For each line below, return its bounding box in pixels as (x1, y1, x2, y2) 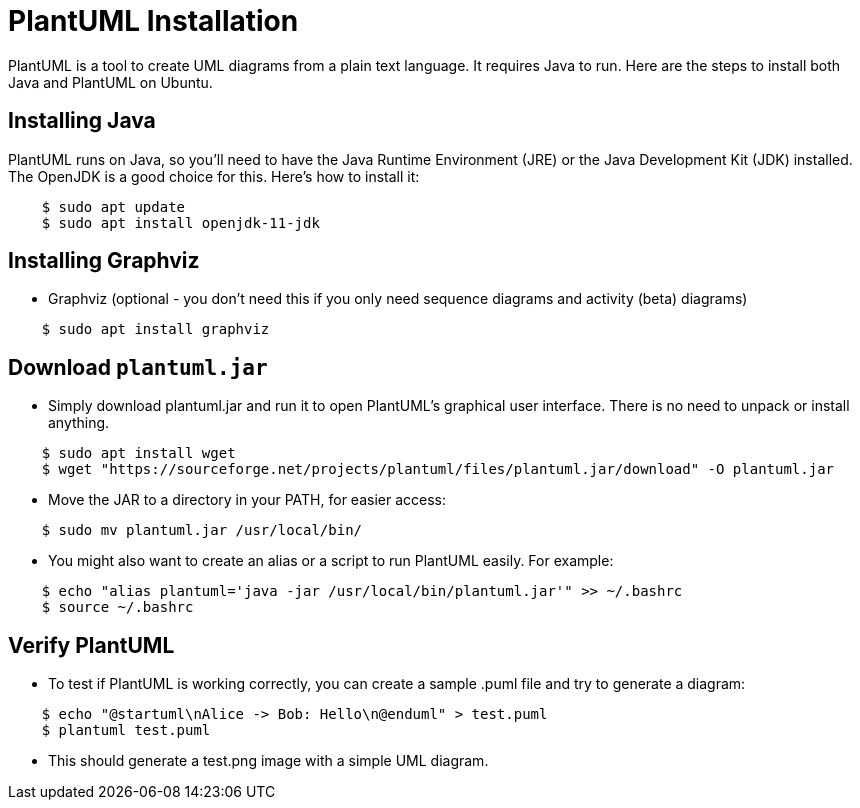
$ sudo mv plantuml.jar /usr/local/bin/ (41, 522, 363, 539)
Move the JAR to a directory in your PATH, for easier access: (48, 491, 446, 509)
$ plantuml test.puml (41, 722, 211, 739)
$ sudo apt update (41, 198, 186, 215)
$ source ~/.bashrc (41, 599, 194, 616)
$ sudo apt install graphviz (41, 321, 270, 338)
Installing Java (8, 108, 156, 134)
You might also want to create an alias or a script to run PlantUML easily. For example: (48, 552, 614, 570)
